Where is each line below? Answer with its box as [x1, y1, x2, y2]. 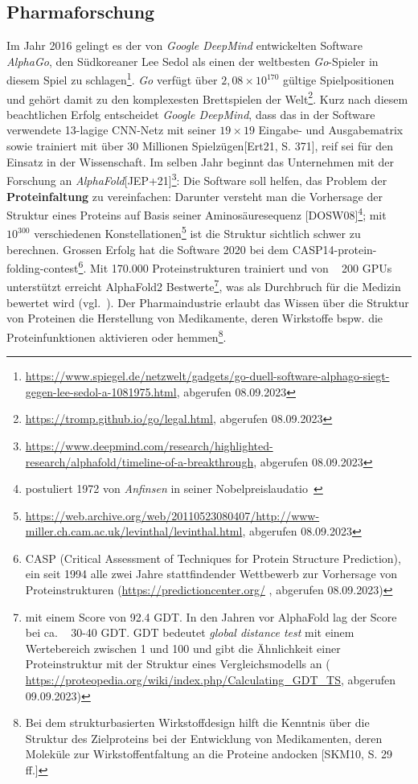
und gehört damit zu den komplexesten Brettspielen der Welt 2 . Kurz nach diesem [6, 88, 408, 107]
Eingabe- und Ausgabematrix [258, 121, 404, 138]
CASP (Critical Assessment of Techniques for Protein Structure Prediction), [25, 549, 401, 566]
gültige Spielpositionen [283, 72, 395, 88]
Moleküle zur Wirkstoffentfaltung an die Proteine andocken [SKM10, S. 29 [25, 745, 393, 762]
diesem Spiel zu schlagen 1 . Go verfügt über [6, 69, 218, 88]
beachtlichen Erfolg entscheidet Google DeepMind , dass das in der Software [6, 105, 375, 122]
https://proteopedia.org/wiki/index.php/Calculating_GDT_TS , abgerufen [25, 671, 396, 688]
